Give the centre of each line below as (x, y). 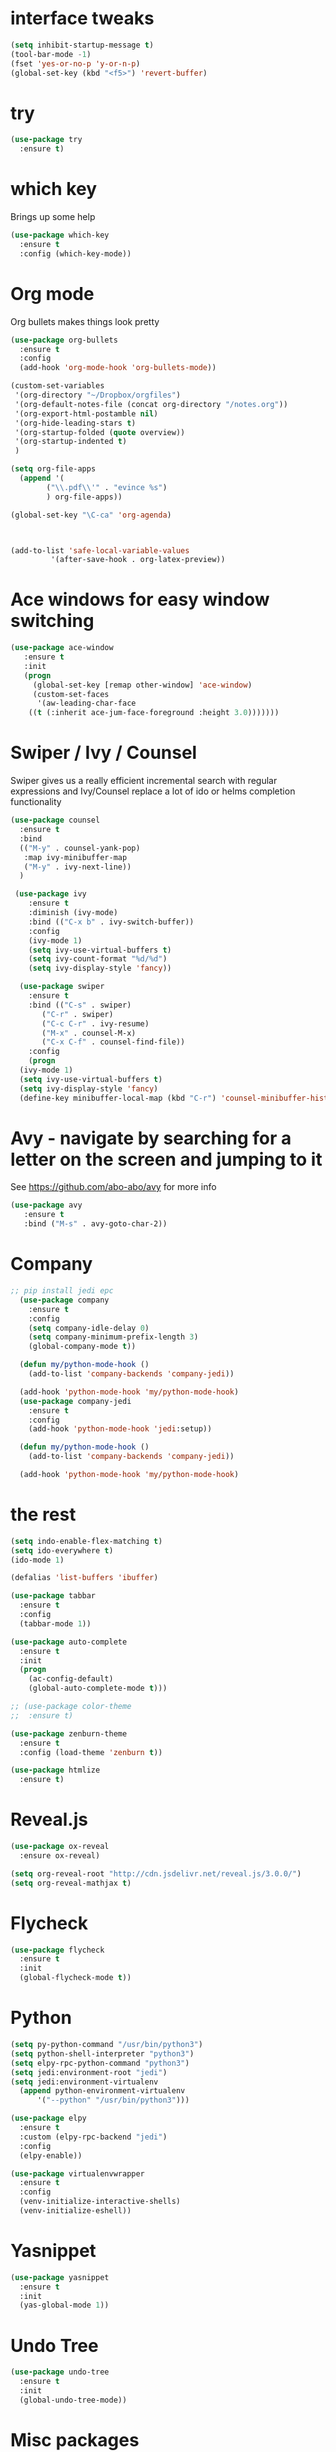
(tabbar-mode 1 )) (55, 1623)
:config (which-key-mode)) (75, 253)
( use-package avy (46, 1205)
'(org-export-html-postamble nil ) (86, 413)
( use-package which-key (60, 235)
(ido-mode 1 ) (37, 1560)
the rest (43, 1514)
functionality (36, 802)
